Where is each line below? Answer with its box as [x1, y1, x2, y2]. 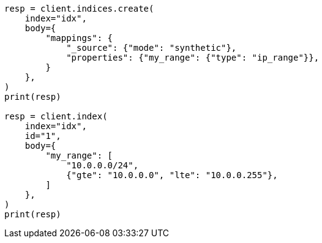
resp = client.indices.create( [4, 4, 154, 13]
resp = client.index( [4, 111, 108, 121]
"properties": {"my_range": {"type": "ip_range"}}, [66, 53, 320, 62]
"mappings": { [45, 33, 113, 43]
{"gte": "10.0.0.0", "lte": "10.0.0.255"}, [66, 170, 278, 180]
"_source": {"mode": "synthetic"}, [66, 43, 237, 53]
